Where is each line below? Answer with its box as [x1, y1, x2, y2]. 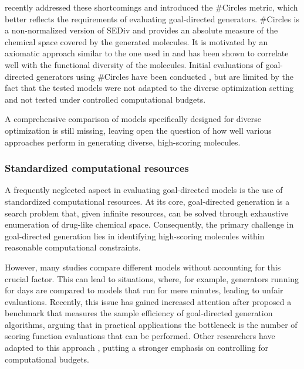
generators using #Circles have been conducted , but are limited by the [36, 70, 293, 82]
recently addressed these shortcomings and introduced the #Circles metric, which [5, 1, 298, 13]
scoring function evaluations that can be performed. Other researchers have [5, 330, 275, 342]
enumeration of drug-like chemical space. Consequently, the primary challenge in [5, 218, 294, 231]
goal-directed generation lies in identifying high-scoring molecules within [5, 229, 265, 242]
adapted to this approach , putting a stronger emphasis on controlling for [5, 341, 268, 354]
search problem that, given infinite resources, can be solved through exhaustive [5, 206, 289, 219]
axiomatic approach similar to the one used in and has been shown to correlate [5, 47, 289, 59]
